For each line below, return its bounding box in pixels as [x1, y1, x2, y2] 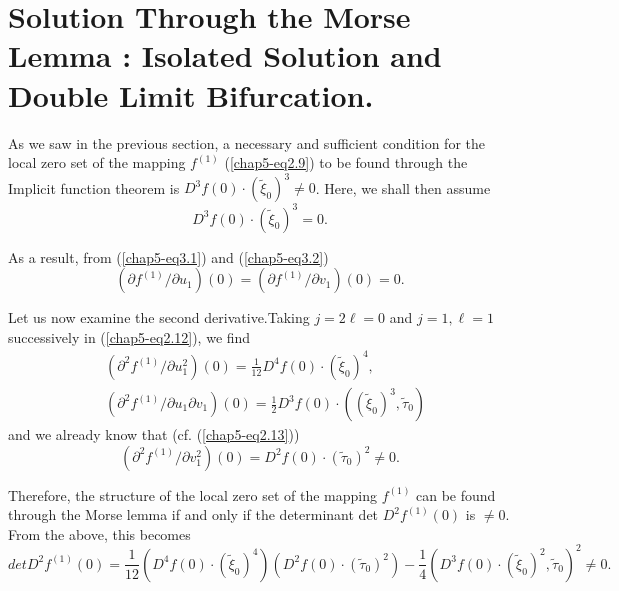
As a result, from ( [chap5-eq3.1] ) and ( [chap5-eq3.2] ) [8, 246, 329, 267]
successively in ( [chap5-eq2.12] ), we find [8, 326, 251, 347]
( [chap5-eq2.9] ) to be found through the [224, 152, 468, 173]
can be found [416, 484, 496, 505]
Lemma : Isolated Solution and [8, 35, 442, 76]
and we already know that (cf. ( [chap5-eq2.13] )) [8, 424, 300, 445]
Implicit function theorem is [8, 177, 180, 198]
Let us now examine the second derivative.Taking [8, 307, 310, 328]
